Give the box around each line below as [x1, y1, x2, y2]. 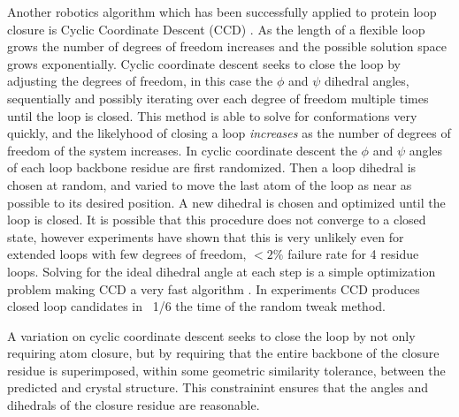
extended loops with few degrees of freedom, [7, 245, 247, 263]
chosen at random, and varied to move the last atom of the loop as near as [7, 175, 412, 193]
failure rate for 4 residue [287, 245, 419, 263]
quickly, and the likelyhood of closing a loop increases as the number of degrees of [7, 124, 451, 142]
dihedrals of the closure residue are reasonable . [7, 396, 260, 414]
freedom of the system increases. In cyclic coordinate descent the [7, 140, 357, 159]
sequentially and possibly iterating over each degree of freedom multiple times [7, 88, 429, 107]
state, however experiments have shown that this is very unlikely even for [7, 227, 404, 246]
